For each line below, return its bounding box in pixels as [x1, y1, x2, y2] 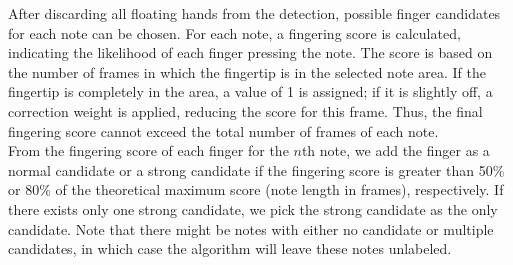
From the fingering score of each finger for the [8, 140, 289, 161]
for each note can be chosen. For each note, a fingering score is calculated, [8, 22, 461, 43]
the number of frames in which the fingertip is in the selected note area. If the [8, 61, 486, 82]
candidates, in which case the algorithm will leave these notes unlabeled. [8, 238, 452, 259]
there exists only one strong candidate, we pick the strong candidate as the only [8, 198, 498, 219]
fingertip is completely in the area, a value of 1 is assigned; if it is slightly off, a [8, 81, 493, 102]
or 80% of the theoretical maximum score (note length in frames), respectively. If [8, 179, 504, 200]
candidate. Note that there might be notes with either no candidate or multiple [8, 218, 494, 239]
